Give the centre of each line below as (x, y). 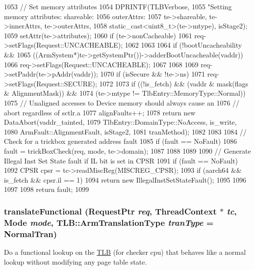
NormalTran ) (31, 233)
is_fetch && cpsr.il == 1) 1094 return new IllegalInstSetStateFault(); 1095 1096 (125, 179)
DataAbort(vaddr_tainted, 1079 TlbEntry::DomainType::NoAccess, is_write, (120, 122)
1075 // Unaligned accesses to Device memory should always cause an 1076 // (122, 102)
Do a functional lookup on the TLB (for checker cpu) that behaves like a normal (125, 252)
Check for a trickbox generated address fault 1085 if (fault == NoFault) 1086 (120, 141)
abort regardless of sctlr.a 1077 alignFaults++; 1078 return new (100, 112)
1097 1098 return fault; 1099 (47, 189)
